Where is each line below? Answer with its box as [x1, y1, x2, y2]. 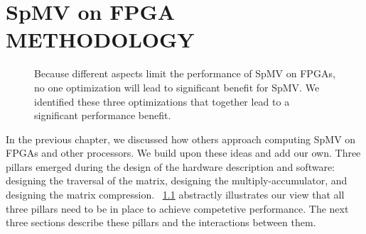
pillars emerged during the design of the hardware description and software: [6, 159, 335, 174]
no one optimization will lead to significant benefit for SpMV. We [34, 79, 320, 94]
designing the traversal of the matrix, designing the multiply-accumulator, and [6, 173, 348, 188]
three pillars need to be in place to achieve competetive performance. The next [6, 201, 349, 216]
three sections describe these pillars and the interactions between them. [6, 215, 316, 230]
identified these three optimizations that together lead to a [34, 94, 290, 108]
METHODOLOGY [6, 25, 195, 54]
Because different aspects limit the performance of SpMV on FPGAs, [34, 66, 335, 81]
